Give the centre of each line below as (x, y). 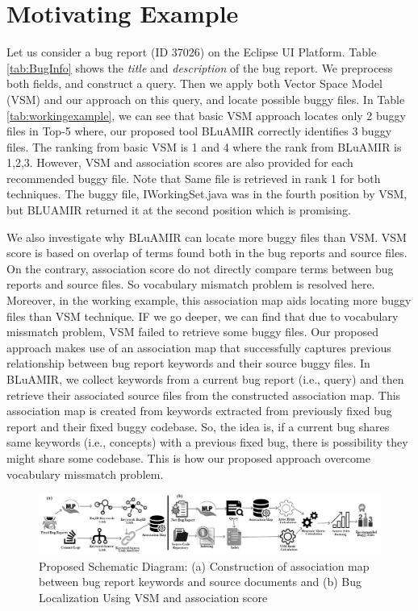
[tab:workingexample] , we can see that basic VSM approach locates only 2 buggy (206, 115)
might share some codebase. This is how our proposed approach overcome (188, 457)
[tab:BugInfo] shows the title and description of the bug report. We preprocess (200, 67)
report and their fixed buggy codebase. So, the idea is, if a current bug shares (198, 426)
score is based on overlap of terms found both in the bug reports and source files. (207, 253)
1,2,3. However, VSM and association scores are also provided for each (180, 162)
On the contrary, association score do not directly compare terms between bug (200, 268)
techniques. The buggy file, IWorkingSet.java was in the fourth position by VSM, (207, 194)
